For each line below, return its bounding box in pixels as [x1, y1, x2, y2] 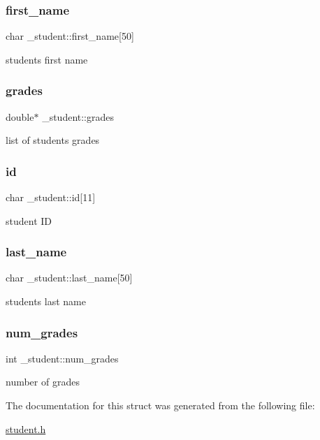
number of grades [6, 374, 80, 389]
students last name [6, 294, 86, 309]
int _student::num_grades [6, 351, 119, 365]
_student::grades [42, 109, 115, 124]
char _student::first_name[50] [6, 29, 134, 43]
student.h [6, 421, 46, 436]
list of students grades [6, 133, 100, 147]
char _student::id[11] [6, 190, 96, 205]
